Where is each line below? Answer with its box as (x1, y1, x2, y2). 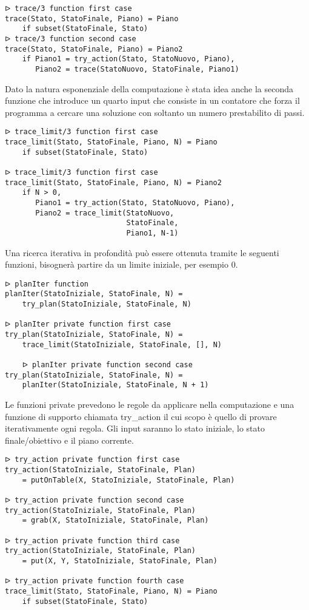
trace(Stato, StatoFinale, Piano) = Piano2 (5, 44, 183, 53)
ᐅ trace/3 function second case (5, 34, 136, 43)
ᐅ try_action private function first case (5, 455, 180, 464)
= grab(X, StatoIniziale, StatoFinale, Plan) (22, 516, 209, 525)
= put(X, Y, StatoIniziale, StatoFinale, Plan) (22, 556, 218, 565)
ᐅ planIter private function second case (22, 361, 193, 370)
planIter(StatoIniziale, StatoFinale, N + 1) (22, 381, 209, 390)
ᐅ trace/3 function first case (5, 4, 132, 13)
